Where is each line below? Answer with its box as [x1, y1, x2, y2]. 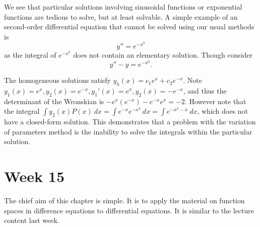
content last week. [4, 215, 59, 225]
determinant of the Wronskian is [4, 96, 104, 106]
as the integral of [4, 50, 56, 60]
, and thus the [183, 85, 227, 96]
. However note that [184, 96, 246, 106]
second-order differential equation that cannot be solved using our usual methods [4, 21, 254, 32]
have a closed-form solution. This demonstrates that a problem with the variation [4, 116, 256, 127]
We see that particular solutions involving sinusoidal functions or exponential [4, 2, 242, 12]
